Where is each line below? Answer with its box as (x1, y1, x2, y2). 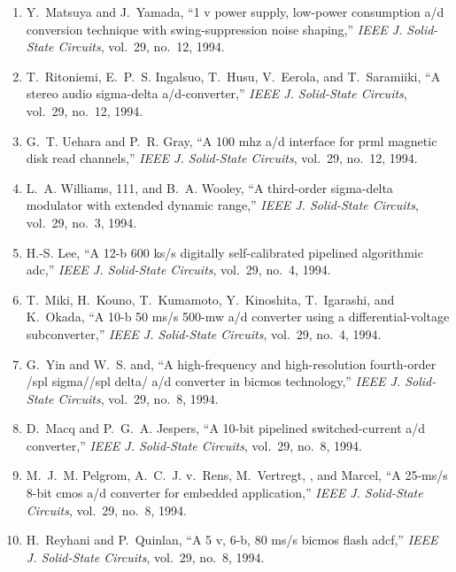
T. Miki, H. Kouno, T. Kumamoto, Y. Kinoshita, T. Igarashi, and (26, 290, 395, 308)
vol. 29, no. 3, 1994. (26, 213, 137, 231)
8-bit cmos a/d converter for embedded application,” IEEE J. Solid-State (26, 483, 423, 502)
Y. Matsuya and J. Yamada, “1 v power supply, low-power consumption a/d (26, 3, 444, 20)
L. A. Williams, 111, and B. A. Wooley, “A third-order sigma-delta (26, 178, 393, 197)
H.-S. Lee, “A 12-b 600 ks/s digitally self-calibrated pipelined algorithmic (26, 243, 423, 261)
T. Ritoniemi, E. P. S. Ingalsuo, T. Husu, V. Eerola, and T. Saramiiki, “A (26, 66, 441, 85)
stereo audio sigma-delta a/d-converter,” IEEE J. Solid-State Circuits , (26, 84, 407, 103)
